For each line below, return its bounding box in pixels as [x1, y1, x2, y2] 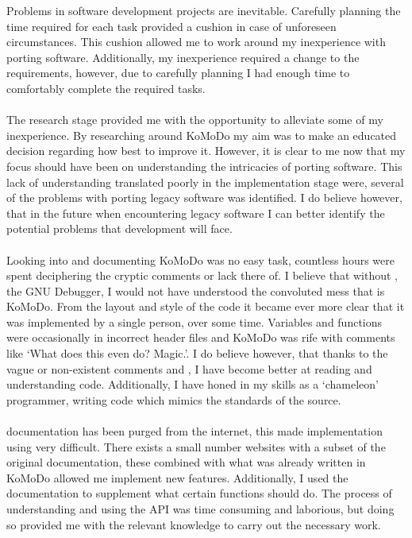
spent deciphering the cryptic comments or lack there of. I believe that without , [6, 267, 399, 284]
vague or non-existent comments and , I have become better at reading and [6, 360, 372, 377]
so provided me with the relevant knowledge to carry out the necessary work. [6, 516, 381, 532]
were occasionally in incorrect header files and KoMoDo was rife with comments [6, 329, 395, 346]
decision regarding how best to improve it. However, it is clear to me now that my [6, 142, 406, 159]
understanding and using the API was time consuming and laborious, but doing [6, 501, 395, 517]
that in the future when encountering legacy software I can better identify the [6, 204, 385, 221]
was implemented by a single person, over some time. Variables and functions [6, 313, 383, 330]
